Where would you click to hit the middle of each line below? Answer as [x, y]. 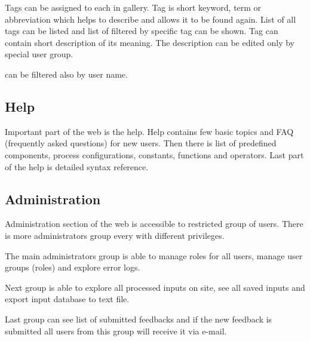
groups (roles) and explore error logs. [73, 267]
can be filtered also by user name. [66, 74]
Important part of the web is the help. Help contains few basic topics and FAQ [149, 131]
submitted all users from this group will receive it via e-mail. [116, 331]
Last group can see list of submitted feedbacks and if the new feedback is [139, 319]
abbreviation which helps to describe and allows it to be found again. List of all [151, 19]
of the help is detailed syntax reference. [77, 166]
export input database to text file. [67, 299]
